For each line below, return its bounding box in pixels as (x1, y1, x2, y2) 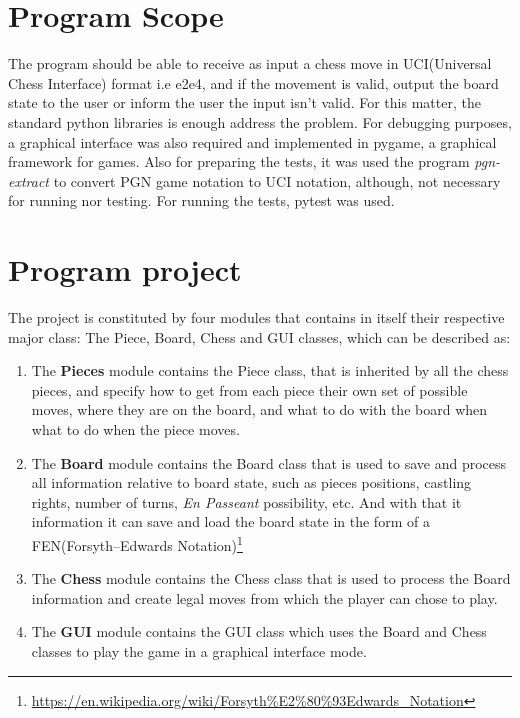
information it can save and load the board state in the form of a (31, 511, 430, 532)
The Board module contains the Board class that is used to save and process (31, 452, 507, 473)
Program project (8, 249, 242, 290)
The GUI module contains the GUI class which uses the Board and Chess (31, 621, 487, 642)
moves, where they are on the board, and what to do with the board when (31, 399, 488, 420)
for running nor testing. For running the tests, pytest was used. (8, 190, 395, 211)
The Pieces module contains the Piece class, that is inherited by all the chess (31, 360, 509, 381)
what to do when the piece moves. (31, 418, 240, 439)
